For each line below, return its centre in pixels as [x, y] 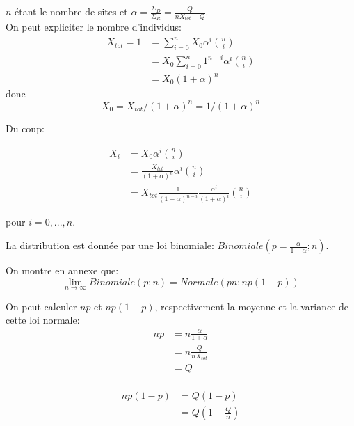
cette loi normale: [43, 320]
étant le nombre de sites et [71, 11]
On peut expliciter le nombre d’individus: [94, 27]
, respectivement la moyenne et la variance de [252, 306]
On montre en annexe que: [62, 270]
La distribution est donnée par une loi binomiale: [110, 245]
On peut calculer [41, 306]
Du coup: [25, 128]
